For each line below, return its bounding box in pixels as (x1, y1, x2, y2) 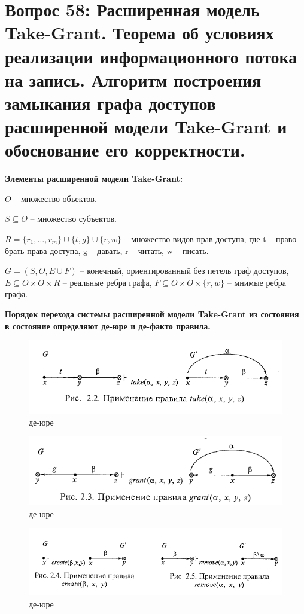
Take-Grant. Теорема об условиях (5, 20, 274, 45)
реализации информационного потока (5, 44, 297, 68)
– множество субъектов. (30, 212, 117, 225)
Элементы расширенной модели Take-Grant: (5, 172, 183, 185)
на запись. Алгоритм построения (5, 67, 262, 91)
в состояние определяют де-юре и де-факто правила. (5, 319, 211, 332)
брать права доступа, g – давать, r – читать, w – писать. (5, 244, 209, 256)
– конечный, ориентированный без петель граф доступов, (80, 264, 289, 277)
